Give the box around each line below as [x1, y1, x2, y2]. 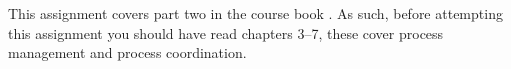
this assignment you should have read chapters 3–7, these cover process [8, 22, 444, 43]
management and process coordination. [8, 42, 247, 63]
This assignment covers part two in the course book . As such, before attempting [8, 3, 503, 23]
